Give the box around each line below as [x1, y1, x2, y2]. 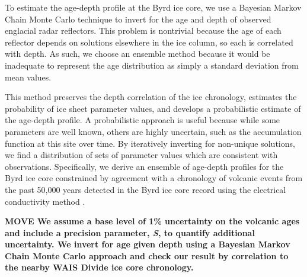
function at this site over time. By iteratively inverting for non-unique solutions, [5, 137, 295, 149]
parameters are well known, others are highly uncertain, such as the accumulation [5, 125, 302, 137]
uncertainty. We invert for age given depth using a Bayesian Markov [5, 238, 290, 250]
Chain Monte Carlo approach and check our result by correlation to [5, 249, 289, 262]
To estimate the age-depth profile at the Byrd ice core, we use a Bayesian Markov [5, 1, 302, 13]
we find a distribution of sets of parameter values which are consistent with [5, 149, 278, 161]
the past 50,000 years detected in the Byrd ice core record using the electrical [5, 183, 286, 195]
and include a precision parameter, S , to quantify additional [5, 226, 255, 239]
